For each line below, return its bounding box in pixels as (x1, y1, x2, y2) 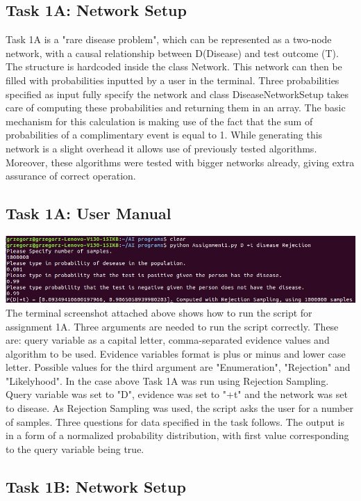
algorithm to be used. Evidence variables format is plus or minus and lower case (6, 346, 346, 360)
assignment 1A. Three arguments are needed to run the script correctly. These (6, 319, 339, 333)
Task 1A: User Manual (6, 202, 171, 224)
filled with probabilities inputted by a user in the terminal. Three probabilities (6, 72, 339, 87)
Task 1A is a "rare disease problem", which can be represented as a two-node (6, 32, 332, 47)
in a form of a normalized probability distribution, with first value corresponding (6, 428, 349, 443)
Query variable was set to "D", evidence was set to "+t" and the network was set (6, 387, 348, 401)
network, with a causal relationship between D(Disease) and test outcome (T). (6, 45, 339, 60)
